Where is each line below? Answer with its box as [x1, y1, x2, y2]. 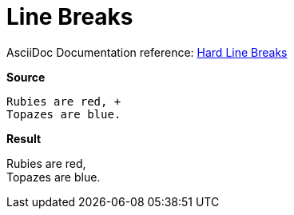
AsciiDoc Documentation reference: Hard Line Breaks [6, 45, 288, 59]
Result [6, 131, 42, 145]
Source [6, 70, 46, 84]
